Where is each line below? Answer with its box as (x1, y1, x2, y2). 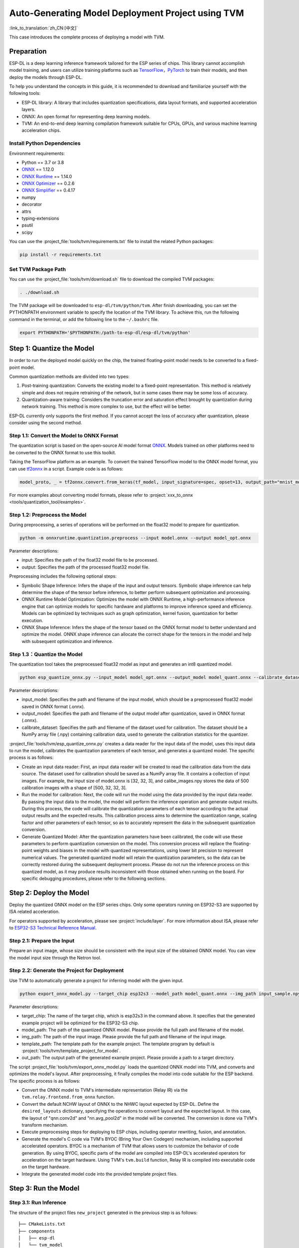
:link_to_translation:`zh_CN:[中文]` (9, 25, 78, 31)
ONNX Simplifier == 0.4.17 (21, 187, 76, 193)
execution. (21, 617, 43, 624)
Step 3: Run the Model (9, 1184, 80, 1193)
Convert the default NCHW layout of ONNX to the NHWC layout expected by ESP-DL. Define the (21, 1101, 219, 1107)
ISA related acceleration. (9, 909, 60, 915)
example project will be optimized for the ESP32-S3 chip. (21, 1020, 139, 1026)
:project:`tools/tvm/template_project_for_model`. (21, 1048, 121, 1054)
